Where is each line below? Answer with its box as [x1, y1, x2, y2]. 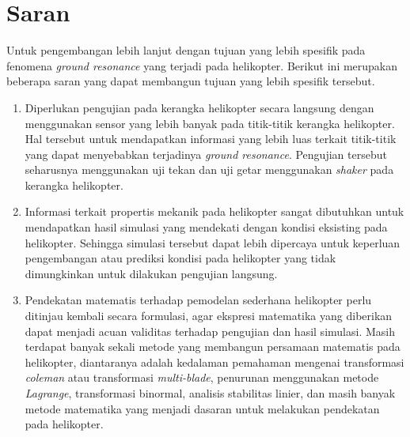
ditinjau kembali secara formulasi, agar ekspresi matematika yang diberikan [25, 307, 393, 324]
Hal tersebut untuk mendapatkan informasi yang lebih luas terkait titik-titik [25, 130, 397, 147]
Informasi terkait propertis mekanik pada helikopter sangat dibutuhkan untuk [25, 203, 404, 220]
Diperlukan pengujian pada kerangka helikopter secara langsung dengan [25, 99, 374, 115]
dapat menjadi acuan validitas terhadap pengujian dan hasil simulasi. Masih [25, 322, 395, 339]
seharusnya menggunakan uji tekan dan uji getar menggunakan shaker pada [25, 161, 394, 178]
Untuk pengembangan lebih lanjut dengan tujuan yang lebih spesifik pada [6, 42, 366, 58]
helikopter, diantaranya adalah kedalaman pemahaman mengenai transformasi [25, 353, 404, 370]
